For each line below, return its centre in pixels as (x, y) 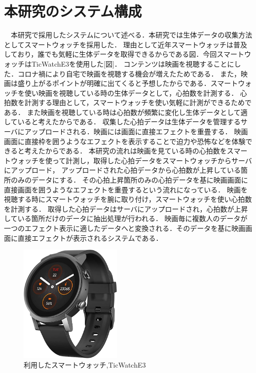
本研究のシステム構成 (73, 11)
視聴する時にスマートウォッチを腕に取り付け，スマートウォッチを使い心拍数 (128, 199)
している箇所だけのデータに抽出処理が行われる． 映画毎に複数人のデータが (126, 218)
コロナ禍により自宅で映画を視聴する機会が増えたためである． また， (129, 73)
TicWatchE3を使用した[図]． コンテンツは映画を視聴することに (133, 63)
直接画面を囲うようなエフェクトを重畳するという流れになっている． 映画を (126, 189)
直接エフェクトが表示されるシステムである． (90, 238)
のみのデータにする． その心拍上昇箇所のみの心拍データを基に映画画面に (129, 180)
